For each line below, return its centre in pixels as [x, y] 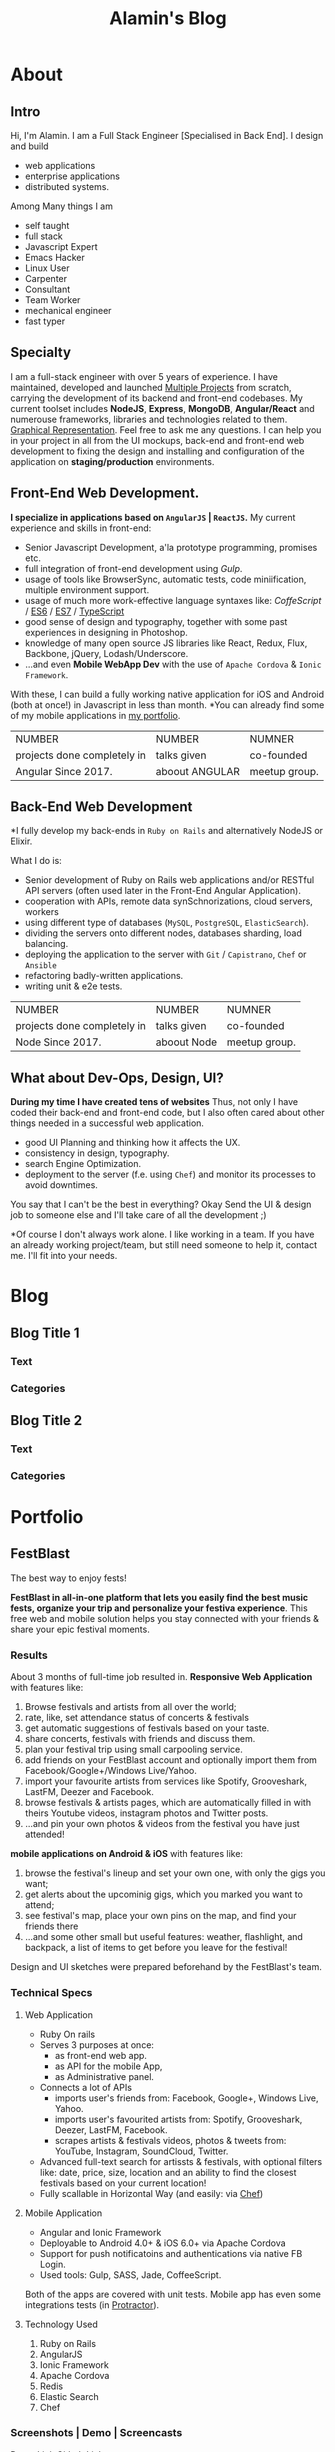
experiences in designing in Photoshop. [106, 632]
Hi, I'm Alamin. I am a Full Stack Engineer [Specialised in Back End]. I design [167, 135]
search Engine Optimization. [83, 1164]
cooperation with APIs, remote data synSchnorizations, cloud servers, [168, 901]
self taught [47, 225]
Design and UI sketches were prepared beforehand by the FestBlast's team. [166, 1967]
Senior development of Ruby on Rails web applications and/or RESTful [169, 880]
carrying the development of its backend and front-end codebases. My [156, 398]
